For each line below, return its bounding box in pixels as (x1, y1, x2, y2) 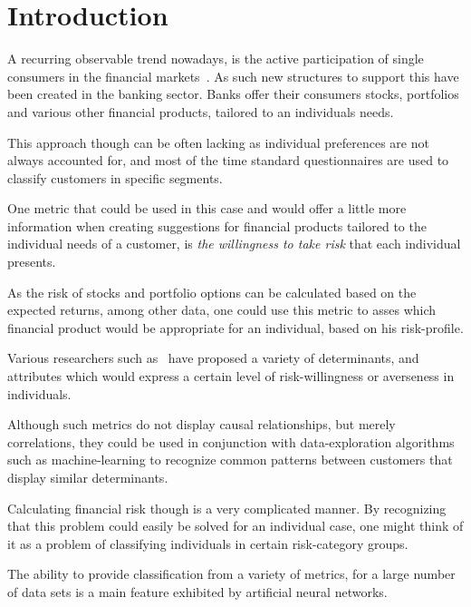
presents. (7, 252, 56, 271)
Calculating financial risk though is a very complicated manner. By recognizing (7, 498, 447, 517)
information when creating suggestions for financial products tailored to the (7, 216, 427, 235)
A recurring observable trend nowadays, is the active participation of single (7, 49, 424, 68)
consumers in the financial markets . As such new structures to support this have (7, 66, 459, 85)
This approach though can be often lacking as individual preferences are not (7, 132, 429, 152)
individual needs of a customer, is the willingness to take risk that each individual (7, 234, 461, 253)
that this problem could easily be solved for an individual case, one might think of (7, 516, 464, 535)
